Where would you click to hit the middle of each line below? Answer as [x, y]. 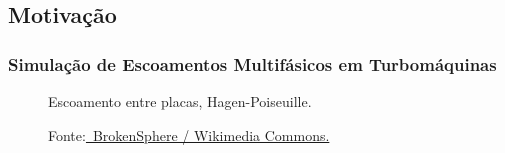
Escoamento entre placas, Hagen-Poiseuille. [180, 101]
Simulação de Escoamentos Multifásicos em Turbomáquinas [252, 63]
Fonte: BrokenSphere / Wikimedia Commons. [189, 134]
